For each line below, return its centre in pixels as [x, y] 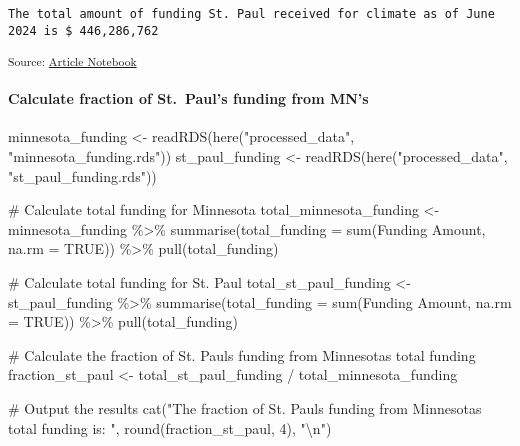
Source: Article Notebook [72, 61]
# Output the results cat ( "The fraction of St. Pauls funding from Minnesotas [245, 407]
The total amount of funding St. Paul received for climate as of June [251, 14]
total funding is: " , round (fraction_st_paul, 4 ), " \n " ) [170, 427]
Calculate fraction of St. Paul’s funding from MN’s [188, 98]
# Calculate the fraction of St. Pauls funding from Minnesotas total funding [242, 354]
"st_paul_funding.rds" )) [82, 175]
